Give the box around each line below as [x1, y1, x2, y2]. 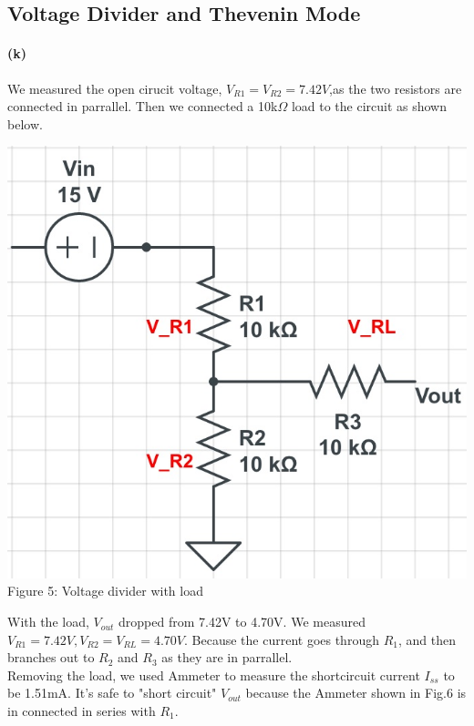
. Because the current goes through [184, 629, 379, 649]
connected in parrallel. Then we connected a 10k [7, 97, 278, 116]
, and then [397, 629, 456, 649]
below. [7, 114, 43, 133]
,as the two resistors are [329, 78, 462, 97]
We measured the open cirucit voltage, [7, 78, 222, 97]
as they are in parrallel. [161, 648, 293, 667]
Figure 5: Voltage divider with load [7, 581, 203, 600]
